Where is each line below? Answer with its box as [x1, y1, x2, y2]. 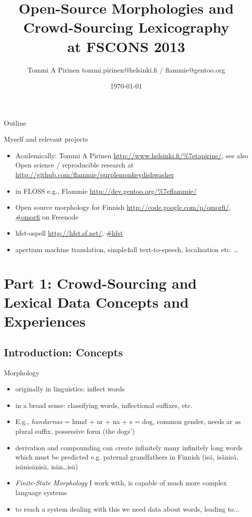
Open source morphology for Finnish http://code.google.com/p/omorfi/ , [15, 202, 231, 212]
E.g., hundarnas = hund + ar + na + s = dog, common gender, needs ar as [15, 416, 241, 426]
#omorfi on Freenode [15, 211, 79, 222]
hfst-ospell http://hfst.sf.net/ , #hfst [15, 228, 123, 238]
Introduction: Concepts [4, 344, 123, 359]
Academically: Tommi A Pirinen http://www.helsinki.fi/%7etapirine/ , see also [15, 150, 249, 160]
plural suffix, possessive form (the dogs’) [15, 425, 135, 436]
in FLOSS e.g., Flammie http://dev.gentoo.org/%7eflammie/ [15, 185, 197, 196]
